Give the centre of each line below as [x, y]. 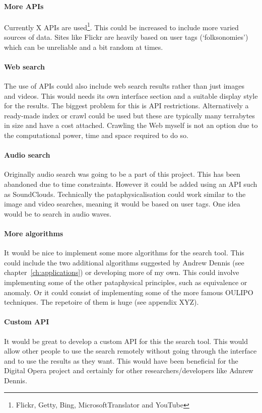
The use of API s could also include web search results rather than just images [124, 86]
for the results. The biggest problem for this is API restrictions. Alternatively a [126, 106]
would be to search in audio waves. [58, 213]
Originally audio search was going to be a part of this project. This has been [122, 174]
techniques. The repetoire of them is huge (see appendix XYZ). [102, 302]
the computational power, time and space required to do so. [96, 135]
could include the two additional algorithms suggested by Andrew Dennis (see [124, 262]
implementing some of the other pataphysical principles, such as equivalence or [126, 282]
